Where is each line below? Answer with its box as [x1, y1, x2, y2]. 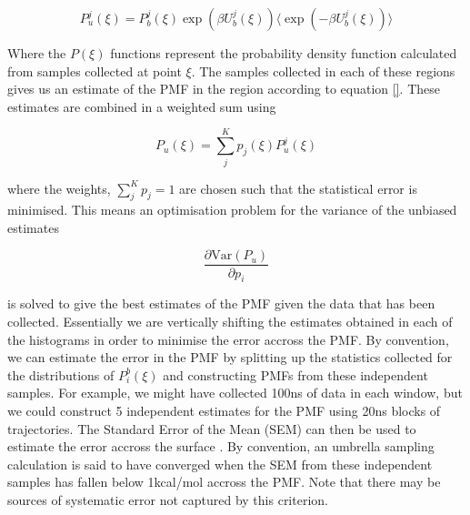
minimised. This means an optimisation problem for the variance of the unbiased [7, 200, 457, 219]
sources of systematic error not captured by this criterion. [7, 490, 328, 509]
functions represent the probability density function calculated [110, 44, 457, 62]
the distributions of [7, 365, 115, 384]
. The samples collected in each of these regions [191, 61, 455, 80]
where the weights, [7, 178, 111, 197]
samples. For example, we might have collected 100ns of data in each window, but [7, 383, 463, 402]
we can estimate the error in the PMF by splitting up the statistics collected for [7, 348, 453, 367]
